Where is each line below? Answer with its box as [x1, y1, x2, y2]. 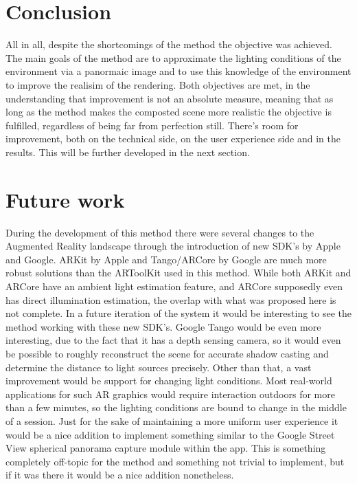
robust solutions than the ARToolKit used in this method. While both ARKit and [5, 265, 352, 280]
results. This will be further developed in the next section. [5, 144, 250, 159]
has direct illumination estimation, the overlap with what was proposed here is [5, 292, 336, 307]
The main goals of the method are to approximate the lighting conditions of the [5, 50, 341, 65]
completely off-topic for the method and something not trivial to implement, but [5, 454, 345, 468]
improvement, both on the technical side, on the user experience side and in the [5, 131, 341, 146]
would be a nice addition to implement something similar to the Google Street [5, 427, 335, 441]
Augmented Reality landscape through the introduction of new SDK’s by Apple [5, 239, 341, 253]
